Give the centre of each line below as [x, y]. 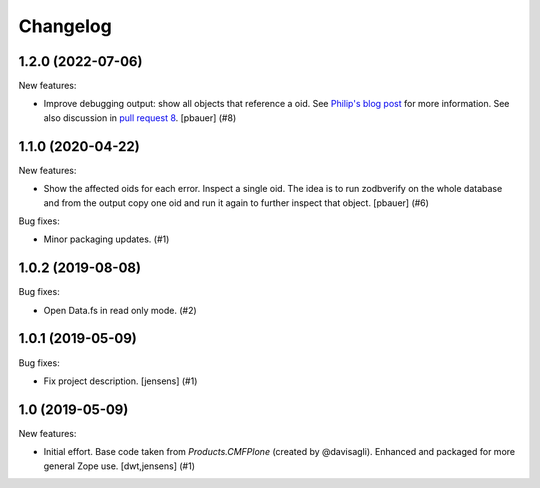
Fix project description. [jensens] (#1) [120, 381]
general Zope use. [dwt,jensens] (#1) [119, 466]
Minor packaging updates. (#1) [106, 239]
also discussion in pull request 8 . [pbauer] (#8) [140, 117]
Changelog [65, 26]
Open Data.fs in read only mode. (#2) [120, 310]
